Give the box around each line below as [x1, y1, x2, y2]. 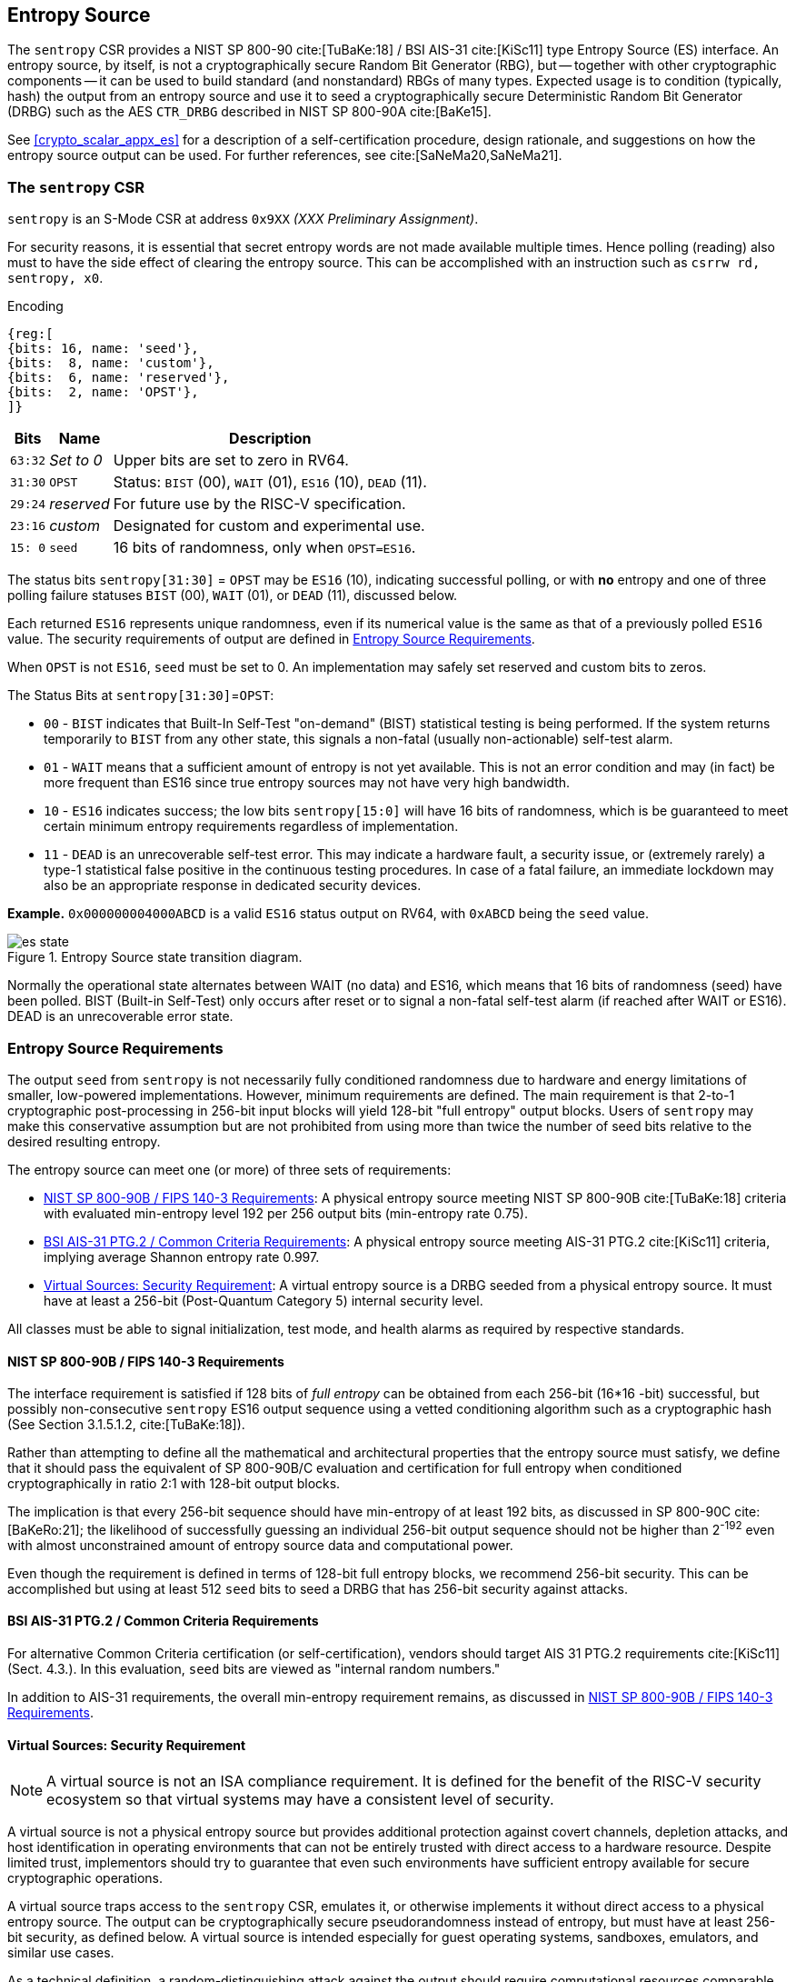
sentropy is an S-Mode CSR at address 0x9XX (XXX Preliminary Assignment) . [7, 211, 479, 227]
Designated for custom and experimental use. [113, 516, 425, 536]
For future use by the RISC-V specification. [113, 495, 406, 514]
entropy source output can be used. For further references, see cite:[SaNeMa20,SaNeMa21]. [7, 147, 562, 164]
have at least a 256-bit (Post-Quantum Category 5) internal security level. [44, 1292, 483, 1308]
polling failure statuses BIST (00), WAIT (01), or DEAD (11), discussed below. [7, 587, 458, 604]
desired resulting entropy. [7, 1133, 161, 1149]
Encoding [7, 298, 64, 315]
